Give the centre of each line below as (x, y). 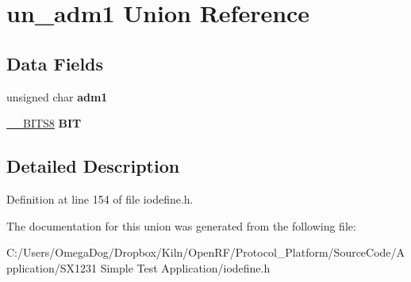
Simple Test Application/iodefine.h (185, 267)
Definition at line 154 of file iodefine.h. (100, 198)
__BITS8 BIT (44, 123)
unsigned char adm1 (57, 96)
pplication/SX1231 (52, 267)
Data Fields (55, 63)
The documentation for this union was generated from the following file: (181, 225)
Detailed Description (93, 166)
